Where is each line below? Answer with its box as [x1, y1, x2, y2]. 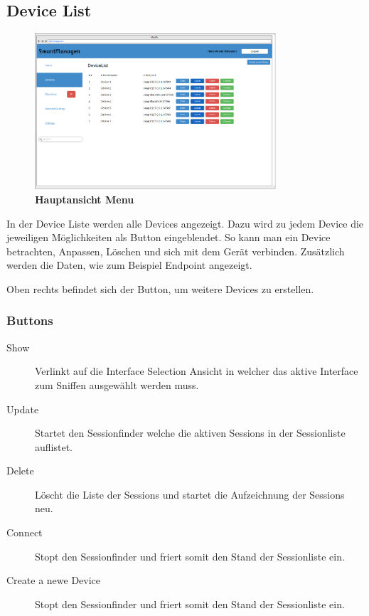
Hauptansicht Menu [35, 191, 134, 206]
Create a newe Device [6, 573, 101, 588]
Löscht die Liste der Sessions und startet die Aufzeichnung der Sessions [35, 487, 345, 501]
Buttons [6, 312, 53, 329]
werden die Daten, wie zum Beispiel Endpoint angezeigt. [6, 257, 252, 272]
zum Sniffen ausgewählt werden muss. [35, 377, 199, 392]
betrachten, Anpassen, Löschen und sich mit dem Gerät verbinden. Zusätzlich [6, 243, 345, 258]
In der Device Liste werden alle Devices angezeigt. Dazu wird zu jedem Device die [6, 216, 364, 230]
